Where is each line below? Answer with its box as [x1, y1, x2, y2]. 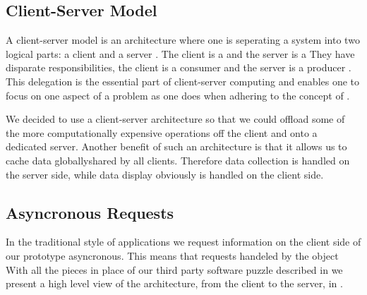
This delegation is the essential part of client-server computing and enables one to [6, 73, 360, 88]
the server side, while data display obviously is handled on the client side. [6, 167, 324, 181]
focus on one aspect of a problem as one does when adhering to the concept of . [6, 88, 350, 102]
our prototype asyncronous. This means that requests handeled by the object [6, 248, 339, 263]
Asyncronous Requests [6, 201, 174, 223]
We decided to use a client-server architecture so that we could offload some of [6, 112, 345, 126]
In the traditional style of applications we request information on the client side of [6, 234, 361, 249]
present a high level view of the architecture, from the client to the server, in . [6, 276, 343, 291]
